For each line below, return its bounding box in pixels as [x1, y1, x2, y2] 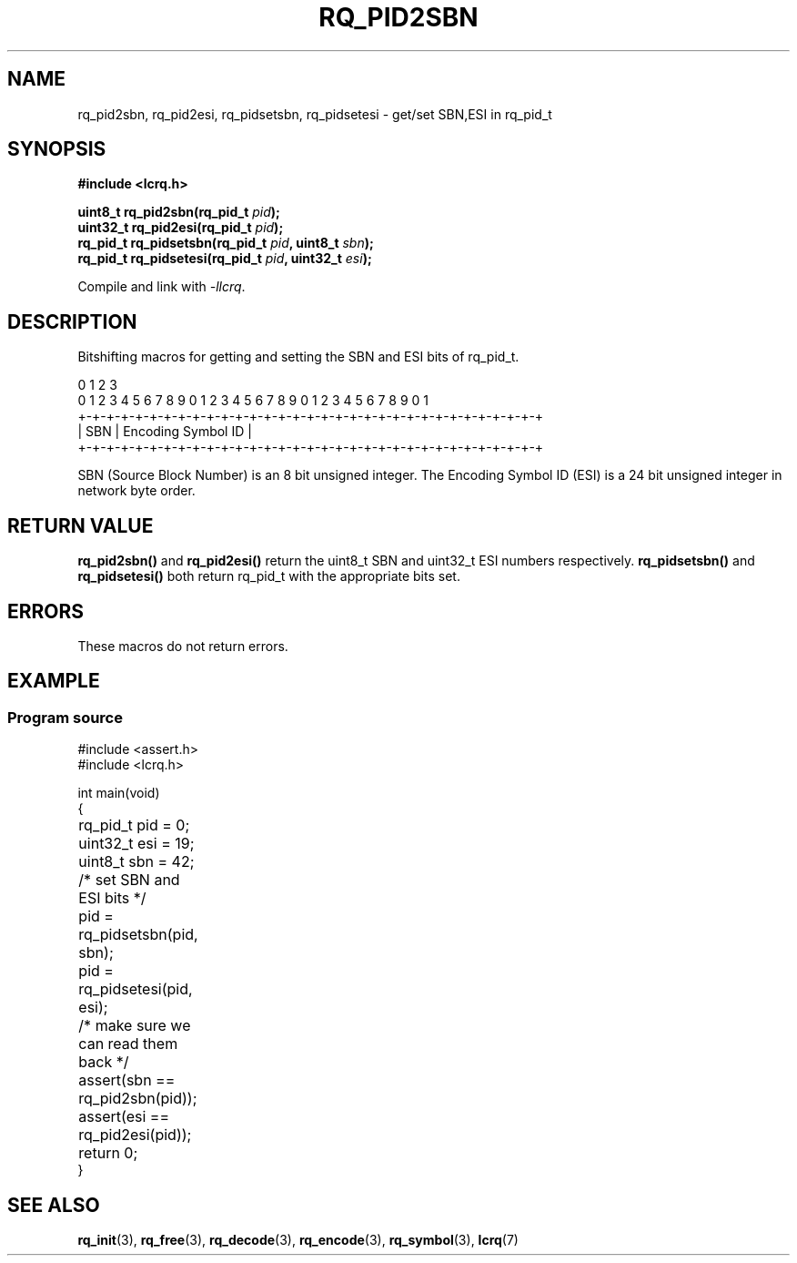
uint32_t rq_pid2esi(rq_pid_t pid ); [77, 219, 284, 236]
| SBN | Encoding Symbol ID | [77, 423, 252, 440]
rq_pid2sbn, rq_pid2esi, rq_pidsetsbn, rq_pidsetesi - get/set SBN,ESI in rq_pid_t [77, 106, 552, 122]
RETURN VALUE [7, 514, 154, 537]
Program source [7, 708, 123, 727]
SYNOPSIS [7, 138, 106, 161]
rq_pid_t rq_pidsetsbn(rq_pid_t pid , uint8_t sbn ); [77, 235, 374, 251]
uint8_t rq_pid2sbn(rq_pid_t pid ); [77, 204, 280, 220]
